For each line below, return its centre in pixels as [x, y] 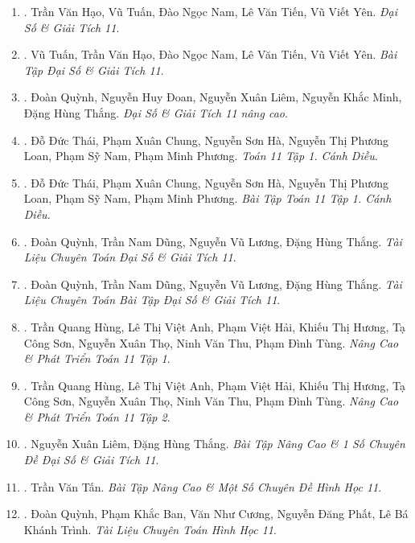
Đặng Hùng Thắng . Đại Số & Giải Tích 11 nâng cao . [156, 112]
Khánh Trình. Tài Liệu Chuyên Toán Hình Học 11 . [150, 529]
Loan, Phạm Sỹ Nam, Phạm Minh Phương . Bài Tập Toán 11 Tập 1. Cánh [207, 198]
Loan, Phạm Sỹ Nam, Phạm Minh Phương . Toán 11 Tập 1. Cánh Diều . [201, 156]
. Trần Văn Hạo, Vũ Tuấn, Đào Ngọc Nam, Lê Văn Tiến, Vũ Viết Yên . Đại [211, 11]
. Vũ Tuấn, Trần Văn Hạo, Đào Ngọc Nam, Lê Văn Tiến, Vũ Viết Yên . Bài [210, 54]
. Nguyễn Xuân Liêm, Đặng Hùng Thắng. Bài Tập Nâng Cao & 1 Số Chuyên [214, 444]
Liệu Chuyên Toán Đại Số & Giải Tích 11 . [130, 257]
